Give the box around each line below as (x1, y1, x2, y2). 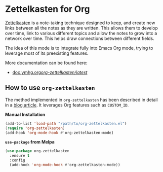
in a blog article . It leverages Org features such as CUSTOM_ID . (5, 102, 129, 108)
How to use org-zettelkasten (5, 84, 95, 92)
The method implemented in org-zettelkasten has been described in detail (5, 97, 158, 103)
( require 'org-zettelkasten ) (5, 126, 65, 131)
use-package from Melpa (5, 139, 55, 145)
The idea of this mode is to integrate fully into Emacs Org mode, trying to (5, 45, 153, 51)
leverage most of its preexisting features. (5, 50, 89, 56)
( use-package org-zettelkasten (5, 149, 70, 154)
